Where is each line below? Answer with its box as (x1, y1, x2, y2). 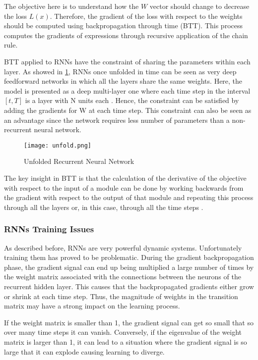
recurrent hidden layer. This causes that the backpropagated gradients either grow (4, 281, 254, 291)
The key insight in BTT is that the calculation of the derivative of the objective (4, 172, 247, 183)
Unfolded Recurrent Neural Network (24, 156, 134, 166)
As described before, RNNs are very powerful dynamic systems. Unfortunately (4, 242, 242, 253)
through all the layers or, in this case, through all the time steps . (4, 202, 203, 212)
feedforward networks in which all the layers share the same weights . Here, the (4, 76, 243, 86)
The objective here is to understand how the (4, 1, 139, 11)
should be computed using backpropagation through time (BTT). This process (4, 20, 243, 31)
